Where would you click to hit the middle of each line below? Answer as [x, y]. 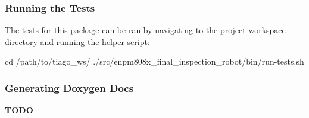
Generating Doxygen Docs [69, 87]
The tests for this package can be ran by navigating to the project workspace [145, 30]
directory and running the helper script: [77, 41]
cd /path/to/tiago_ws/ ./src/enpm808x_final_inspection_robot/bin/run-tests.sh [154, 61]
